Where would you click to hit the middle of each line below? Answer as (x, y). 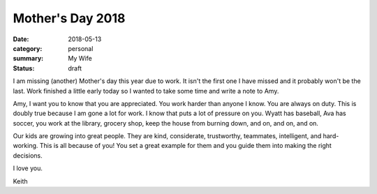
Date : (21, 39)
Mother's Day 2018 (69, 18)
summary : (28, 59)
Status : (24, 68)
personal (81, 48)
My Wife (80, 59)
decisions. (28, 155)
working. (25, 146)
